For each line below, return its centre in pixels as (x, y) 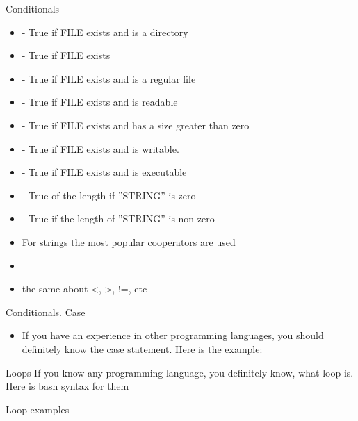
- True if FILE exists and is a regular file (109, 78)
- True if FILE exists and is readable (100, 102)
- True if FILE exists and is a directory (105, 32)
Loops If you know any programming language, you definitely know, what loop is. (180, 372)
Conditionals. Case (46, 312)
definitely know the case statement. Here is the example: (142, 348)
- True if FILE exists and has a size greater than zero (136, 125)
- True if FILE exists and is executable (104, 172)
